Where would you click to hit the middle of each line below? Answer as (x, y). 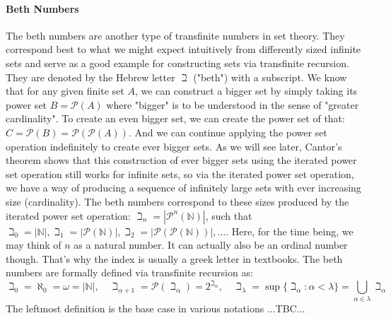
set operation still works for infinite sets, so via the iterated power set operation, (180, 173)
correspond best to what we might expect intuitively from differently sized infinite (183, 49)
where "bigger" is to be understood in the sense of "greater (233, 104)
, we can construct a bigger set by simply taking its (246, 91)
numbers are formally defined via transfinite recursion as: (129, 272)
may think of (34, 245)
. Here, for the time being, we (290, 231)
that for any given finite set (65, 91)
